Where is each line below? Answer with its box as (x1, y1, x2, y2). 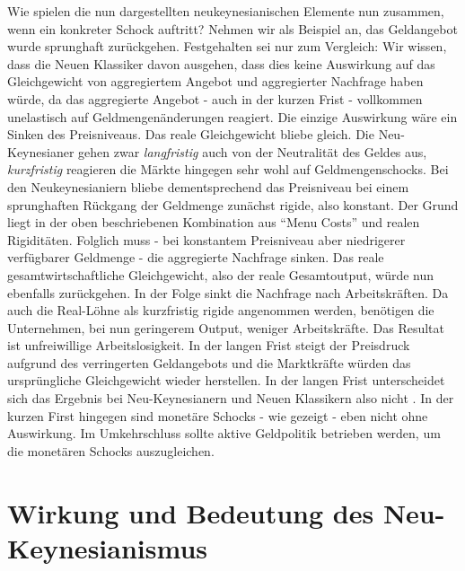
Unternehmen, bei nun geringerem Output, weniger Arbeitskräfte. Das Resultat (7, 318, 444, 337)
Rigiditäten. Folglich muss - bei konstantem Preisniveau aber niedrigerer (7, 230, 406, 249)
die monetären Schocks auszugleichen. (7, 441, 215, 460)
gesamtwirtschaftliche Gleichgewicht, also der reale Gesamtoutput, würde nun (7, 265, 434, 284)
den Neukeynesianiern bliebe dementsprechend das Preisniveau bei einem (7, 177, 409, 196)
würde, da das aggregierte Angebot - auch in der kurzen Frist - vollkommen (7, 89, 423, 108)
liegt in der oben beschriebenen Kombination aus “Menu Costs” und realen (7, 213, 420, 232)
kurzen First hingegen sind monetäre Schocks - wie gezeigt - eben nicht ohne (7, 406, 428, 425)
